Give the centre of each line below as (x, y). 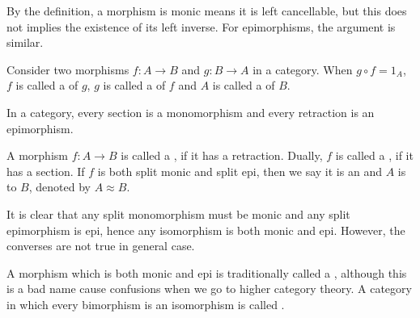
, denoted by (59, 187)
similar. (25, 42)
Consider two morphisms (68, 69)
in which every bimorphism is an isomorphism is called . (146, 304)
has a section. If (46, 171)
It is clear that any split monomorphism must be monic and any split (178, 213)
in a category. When (303, 69)
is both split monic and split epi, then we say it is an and (240, 171)
